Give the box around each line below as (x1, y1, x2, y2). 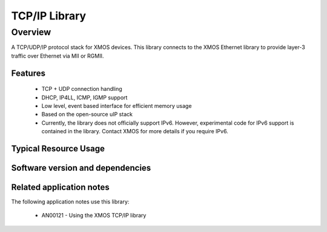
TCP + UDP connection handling (41, 85, 122, 93)
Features (11, 68, 45, 78)
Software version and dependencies (11, 162, 151, 173)
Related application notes (11, 182, 110, 192)
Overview (11, 27, 51, 38)
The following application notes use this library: (11, 198, 130, 205)
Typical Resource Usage (11, 143, 105, 154)
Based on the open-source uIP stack (41, 111, 133, 118)
